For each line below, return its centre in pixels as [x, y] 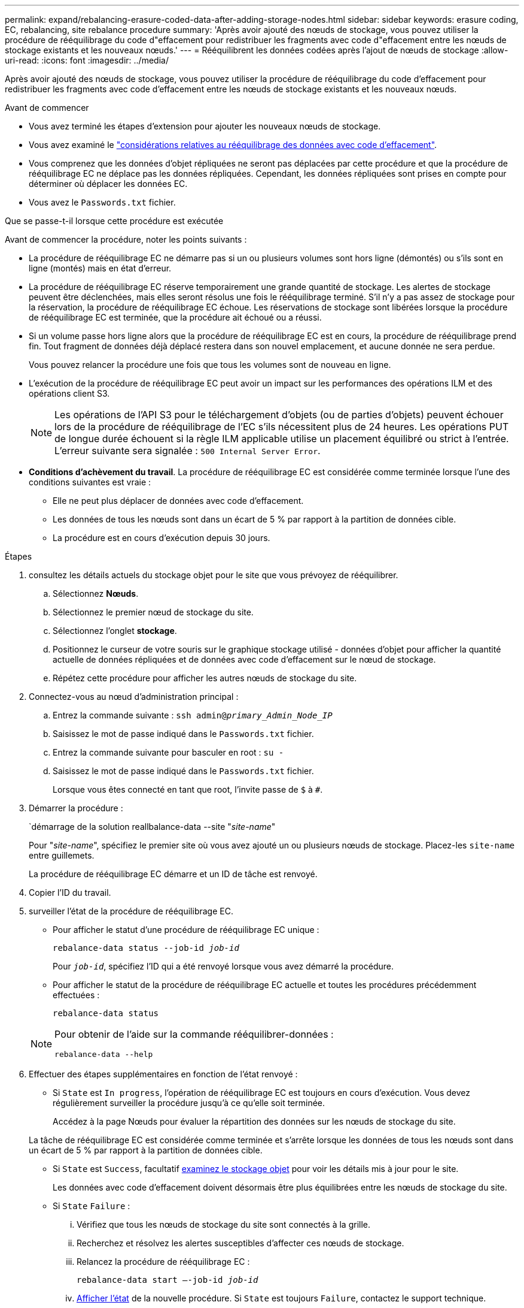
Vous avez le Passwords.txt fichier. [102, 202]
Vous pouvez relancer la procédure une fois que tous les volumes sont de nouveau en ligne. [210, 365]
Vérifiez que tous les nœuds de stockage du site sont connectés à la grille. [224, 1224]
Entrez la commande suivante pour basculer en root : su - [168, 752]
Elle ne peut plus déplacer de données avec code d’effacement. [178, 501]
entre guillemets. [62, 855]
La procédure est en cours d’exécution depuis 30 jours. [162, 538]
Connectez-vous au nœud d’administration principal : [134, 697]
